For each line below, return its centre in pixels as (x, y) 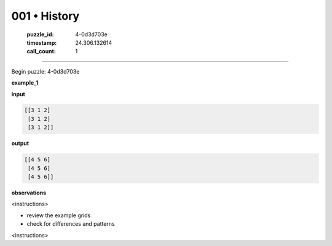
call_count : (41, 52)
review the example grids (59, 215)
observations (29, 193)
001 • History (45, 16)
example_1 (25, 83)
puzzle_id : (40, 34)
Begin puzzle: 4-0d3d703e (45, 71)
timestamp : (42, 42)
